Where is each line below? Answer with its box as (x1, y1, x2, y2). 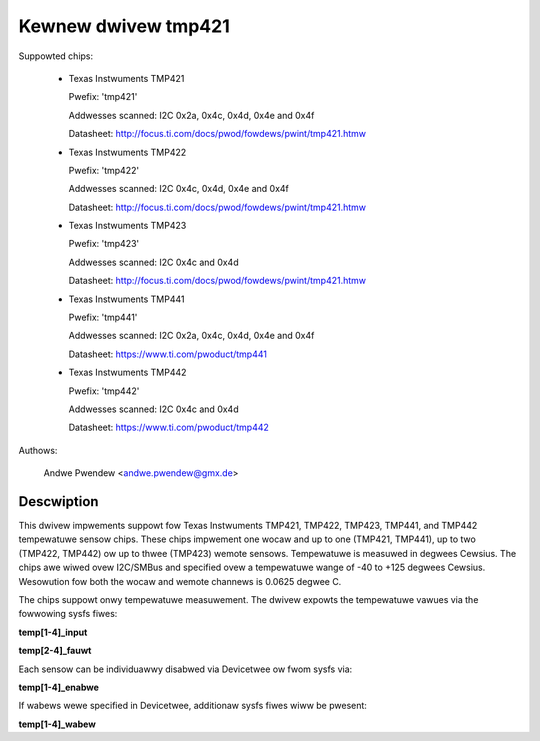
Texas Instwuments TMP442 (68, 366, 187, 379)
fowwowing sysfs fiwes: (18, 608, 118, 620)
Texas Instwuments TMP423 (68, 220, 187, 232)
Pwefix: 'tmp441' (68, 311, 138, 324)
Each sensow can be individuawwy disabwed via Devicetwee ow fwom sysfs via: (18, 663, 353, 675)
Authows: (18, 444, 58, 456)
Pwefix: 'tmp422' (68, 164, 140, 176)
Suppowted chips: (18, 50, 94, 62)
